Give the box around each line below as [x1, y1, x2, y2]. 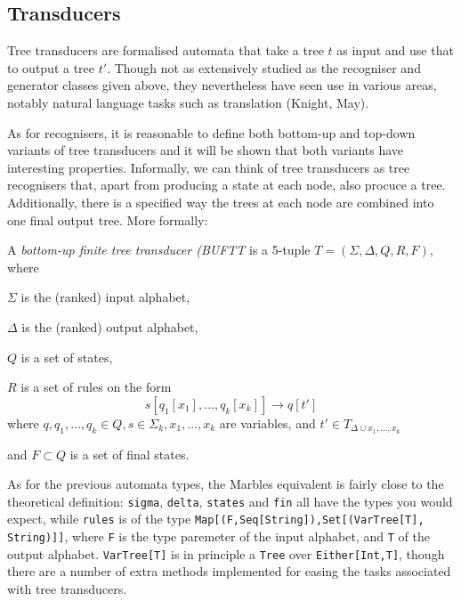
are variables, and [219, 413, 316, 432]
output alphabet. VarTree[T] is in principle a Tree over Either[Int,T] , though [7, 544, 445, 563]
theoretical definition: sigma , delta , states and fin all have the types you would [7, 491, 453, 510]
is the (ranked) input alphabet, [20, 288, 190, 306]
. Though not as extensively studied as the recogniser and [107, 58, 421, 77]
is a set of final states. [69, 444, 190, 463]
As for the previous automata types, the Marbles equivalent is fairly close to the [7, 475, 444, 493]
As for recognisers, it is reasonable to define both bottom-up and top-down [7, 123, 416, 142]
